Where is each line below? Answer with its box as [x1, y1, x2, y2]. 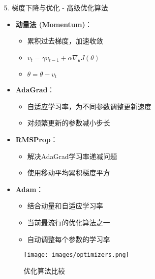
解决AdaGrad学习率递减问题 [27, 151, 117, 161]
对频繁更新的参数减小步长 [27, 118, 110, 128]
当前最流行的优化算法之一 [27, 217, 110, 227]
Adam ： [15, 184, 43, 194]
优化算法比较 [24, 265, 65, 276]
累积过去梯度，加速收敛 [27, 36, 103, 46]
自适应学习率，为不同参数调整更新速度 [27, 101, 152, 111]
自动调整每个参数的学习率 [27, 234, 110, 244]
